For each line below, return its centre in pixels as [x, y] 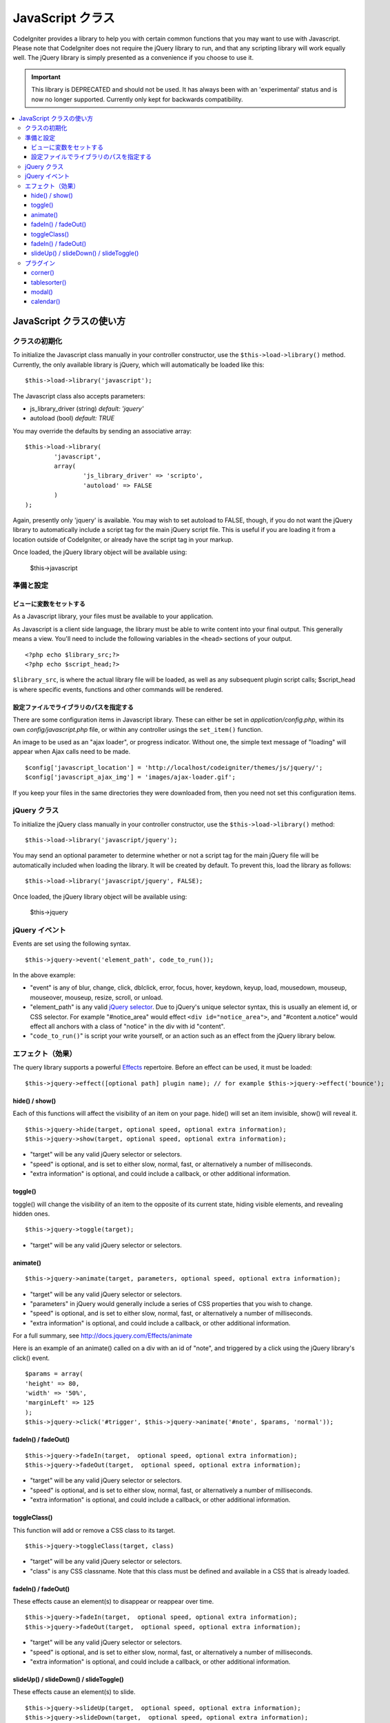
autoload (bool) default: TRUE [72, 418]
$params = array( [54, 1374]
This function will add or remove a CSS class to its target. [94, 1530]
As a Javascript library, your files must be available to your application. [113, 616]
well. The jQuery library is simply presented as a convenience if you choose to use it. [133, 58]
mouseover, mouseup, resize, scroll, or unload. [96, 997]
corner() [43, 273]
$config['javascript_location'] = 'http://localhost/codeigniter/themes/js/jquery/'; [174, 767]
